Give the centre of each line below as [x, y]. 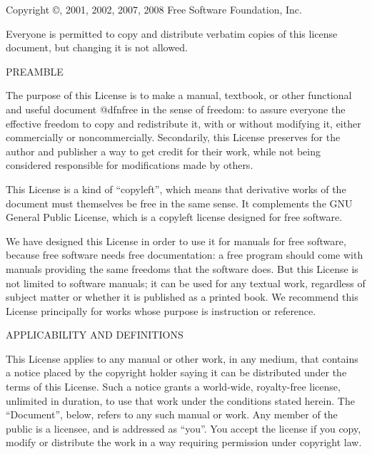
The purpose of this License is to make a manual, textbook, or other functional [179, 95]
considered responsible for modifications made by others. [130, 165]
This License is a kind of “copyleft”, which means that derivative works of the [176, 189]
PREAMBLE [35, 71]
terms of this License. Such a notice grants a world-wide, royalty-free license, [173, 387]
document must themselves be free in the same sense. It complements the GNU [179, 203]
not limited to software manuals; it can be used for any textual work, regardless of [186, 283]
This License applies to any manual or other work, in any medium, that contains [182, 358]
